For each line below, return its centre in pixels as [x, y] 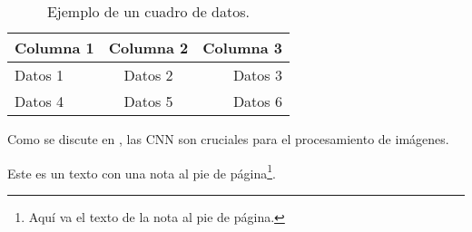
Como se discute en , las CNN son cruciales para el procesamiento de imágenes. [228, 139]
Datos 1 [39, 75]
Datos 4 [39, 101]
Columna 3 [242, 48]
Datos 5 [148, 101]
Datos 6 [257, 101]
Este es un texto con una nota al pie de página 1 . [142, 171]
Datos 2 [148, 75]
